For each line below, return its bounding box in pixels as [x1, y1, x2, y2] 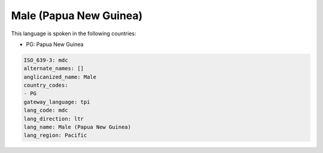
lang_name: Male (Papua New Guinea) [23, 124, 132, 131]
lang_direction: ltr [23, 115, 84, 122]
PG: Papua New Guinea [26, 41, 84, 48]
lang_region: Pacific [23, 132, 87, 139]
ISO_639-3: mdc [23, 57, 68, 63]
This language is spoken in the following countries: [11, 30, 136, 37]
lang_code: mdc [23, 107, 68, 114]
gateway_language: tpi [23, 99, 90, 105]
